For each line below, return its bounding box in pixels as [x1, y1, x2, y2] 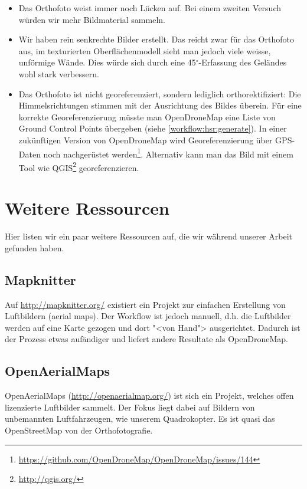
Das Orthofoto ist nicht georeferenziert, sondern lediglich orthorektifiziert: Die [18, 87, 301, 100]
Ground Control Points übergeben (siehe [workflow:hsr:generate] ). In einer [18, 122, 287, 134]
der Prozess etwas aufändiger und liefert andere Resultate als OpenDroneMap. [5, 333, 288, 345]
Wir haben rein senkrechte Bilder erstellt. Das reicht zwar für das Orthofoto [18, 33, 294, 45]
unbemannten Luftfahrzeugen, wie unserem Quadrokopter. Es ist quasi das [5, 412, 275, 425]
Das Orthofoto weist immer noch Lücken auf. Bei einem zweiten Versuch [18, 2, 282, 14]
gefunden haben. [5, 241, 64, 254]
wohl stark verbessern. [18, 67, 99, 80]
